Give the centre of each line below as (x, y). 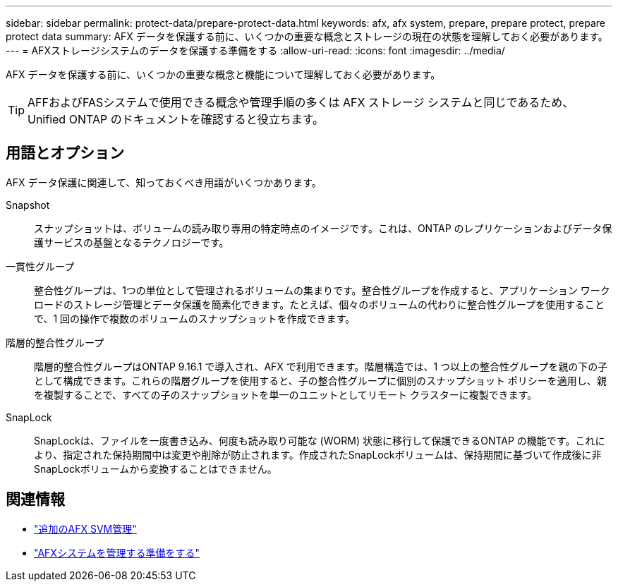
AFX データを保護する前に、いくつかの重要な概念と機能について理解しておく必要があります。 (223, 74)
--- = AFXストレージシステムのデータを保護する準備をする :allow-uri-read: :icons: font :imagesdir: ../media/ (255, 50)
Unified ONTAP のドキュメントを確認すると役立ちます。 (176, 119)
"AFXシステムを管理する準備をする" (117, 552)
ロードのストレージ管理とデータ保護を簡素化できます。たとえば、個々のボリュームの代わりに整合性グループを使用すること (320, 304)
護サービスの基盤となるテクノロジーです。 (132, 242)
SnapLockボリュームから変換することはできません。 (156, 468)
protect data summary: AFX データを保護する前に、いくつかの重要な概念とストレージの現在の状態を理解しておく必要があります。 (307, 36)
